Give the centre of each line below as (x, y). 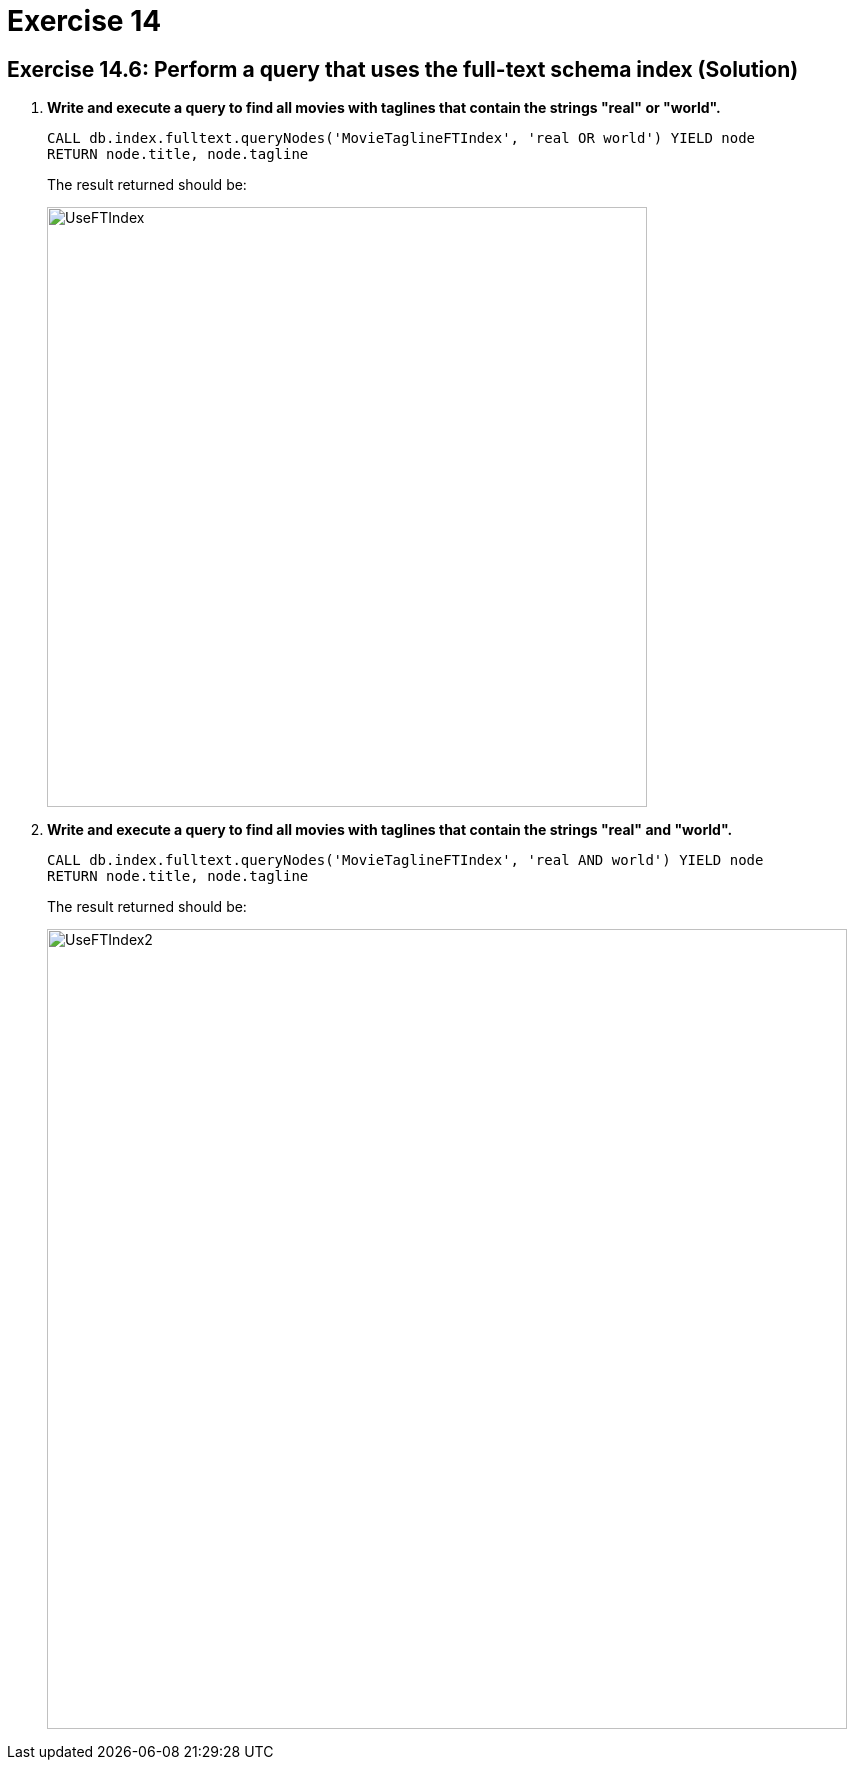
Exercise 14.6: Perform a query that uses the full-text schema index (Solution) (403, 69)
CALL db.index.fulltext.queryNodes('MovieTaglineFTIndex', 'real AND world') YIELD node (405, 860)
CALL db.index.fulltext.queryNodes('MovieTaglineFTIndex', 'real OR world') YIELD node (401, 138)
